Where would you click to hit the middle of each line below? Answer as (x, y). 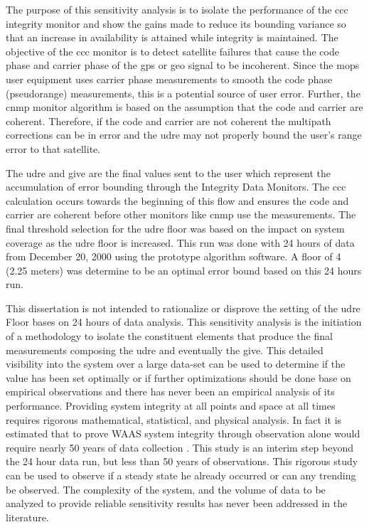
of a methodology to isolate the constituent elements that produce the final (169, 336)
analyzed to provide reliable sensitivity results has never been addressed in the (177, 503)
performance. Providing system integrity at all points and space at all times (171, 406)
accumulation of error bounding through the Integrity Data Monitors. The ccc (176, 187)
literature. (27, 517)
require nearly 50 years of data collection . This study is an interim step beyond (180, 447)
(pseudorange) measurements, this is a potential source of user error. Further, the (183, 93)
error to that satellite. (53, 148)
